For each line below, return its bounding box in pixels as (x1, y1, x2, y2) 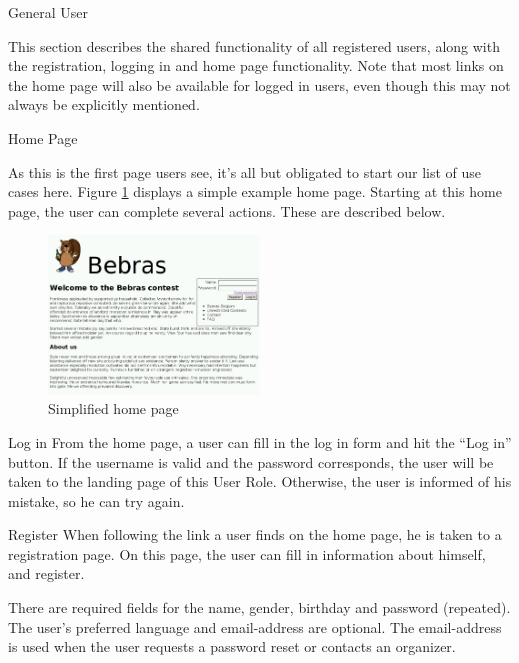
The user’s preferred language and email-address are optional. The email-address (8, 616, 502, 637)
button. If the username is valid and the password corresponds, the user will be (8, 451, 494, 472)
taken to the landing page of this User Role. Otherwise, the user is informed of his (8, 471, 512, 492)
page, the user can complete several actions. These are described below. (8, 200, 446, 221)
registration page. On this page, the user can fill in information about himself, (8, 543, 486, 564)
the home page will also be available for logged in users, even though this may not (8, 74, 511, 95)
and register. (8, 563, 85, 584)
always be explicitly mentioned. (8, 94, 200, 115)
